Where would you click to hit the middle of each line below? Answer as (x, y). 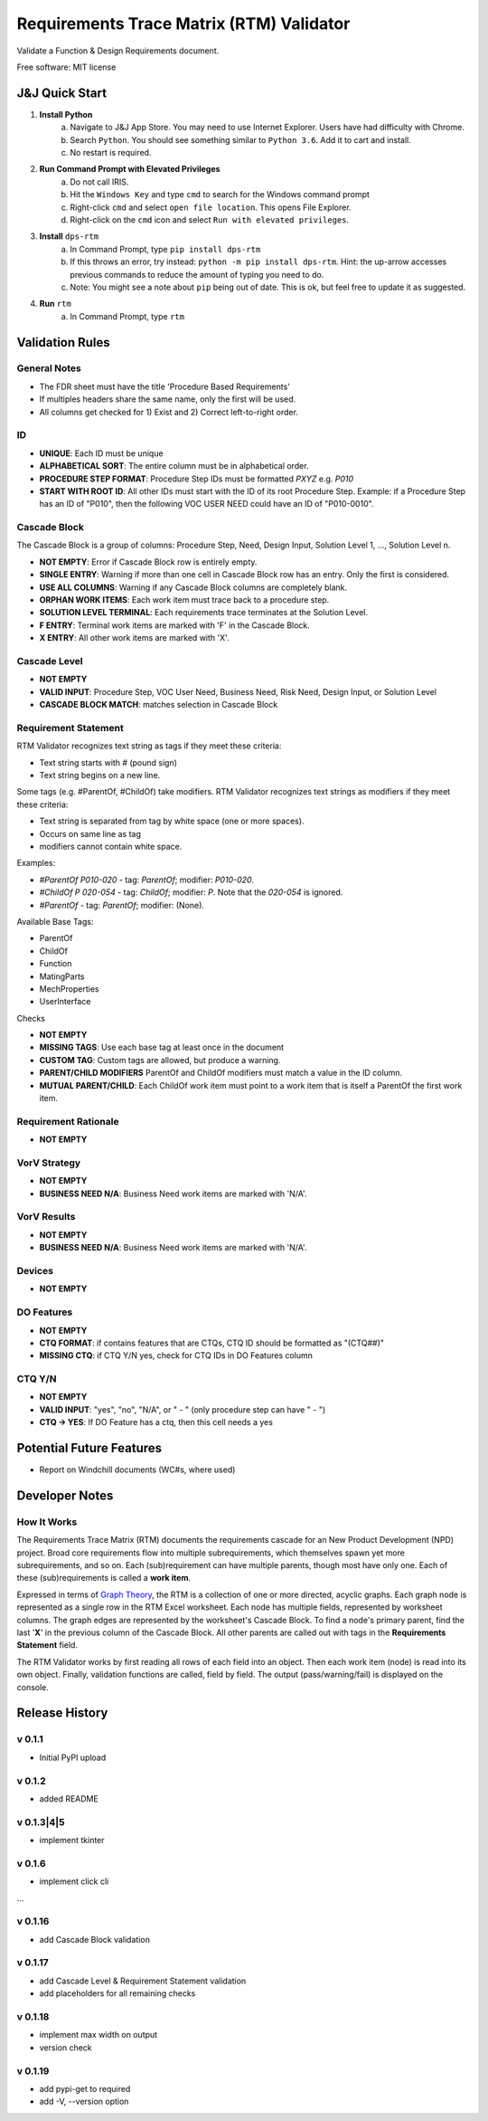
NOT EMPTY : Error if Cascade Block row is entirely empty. (148, 562)
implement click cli (74, 1881)
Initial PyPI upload (73, 1757)
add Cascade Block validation (95, 1939)
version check (66, 2047)
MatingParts (62, 976)
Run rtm (55, 304)
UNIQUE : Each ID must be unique (101, 453)
